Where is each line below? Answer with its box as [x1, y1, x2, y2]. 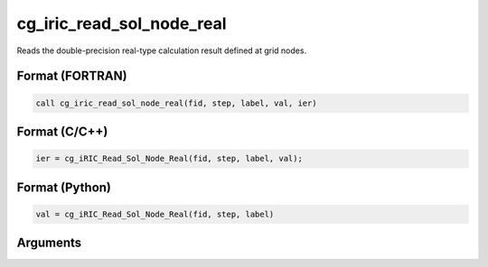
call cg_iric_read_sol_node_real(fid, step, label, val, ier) [35, 97, 317, 108]
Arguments [16, 235, 82, 251]
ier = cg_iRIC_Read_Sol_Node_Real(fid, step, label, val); [35, 153, 303, 164]
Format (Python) [16, 180, 112, 195]
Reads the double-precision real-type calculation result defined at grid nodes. [16, 45, 307, 56]
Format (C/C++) [16, 124, 108, 139]
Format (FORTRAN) [16, 69, 127, 84]
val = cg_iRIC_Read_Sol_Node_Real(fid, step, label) [35, 208, 275, 219]
